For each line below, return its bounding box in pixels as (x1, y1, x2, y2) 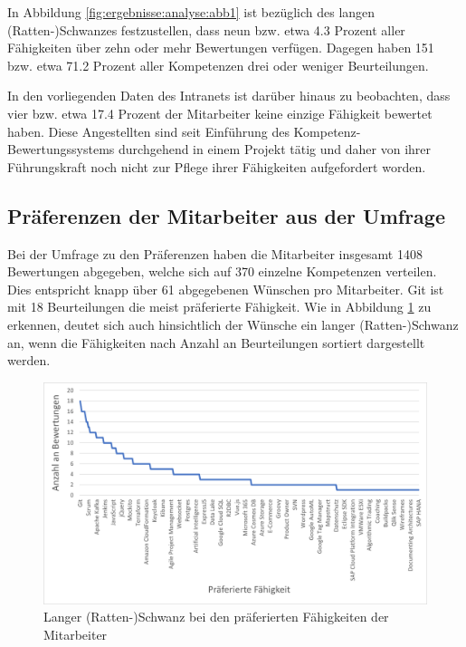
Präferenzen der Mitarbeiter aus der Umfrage (7, 201, 445, 229)
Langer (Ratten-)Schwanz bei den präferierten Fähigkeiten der (43, 607, 389, 626)
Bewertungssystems (7, 140, 115, 159)
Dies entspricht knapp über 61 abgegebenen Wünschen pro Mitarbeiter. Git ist (7, 279, 444, 298)
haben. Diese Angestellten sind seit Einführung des (7, 121, 290, 140)
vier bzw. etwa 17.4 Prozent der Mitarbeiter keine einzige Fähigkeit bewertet (7, 103, 433, 122)
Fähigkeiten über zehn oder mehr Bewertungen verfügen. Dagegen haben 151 (7, 38, 434, 57)
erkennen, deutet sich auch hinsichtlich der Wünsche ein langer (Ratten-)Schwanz (7, 314, 459, 333)
